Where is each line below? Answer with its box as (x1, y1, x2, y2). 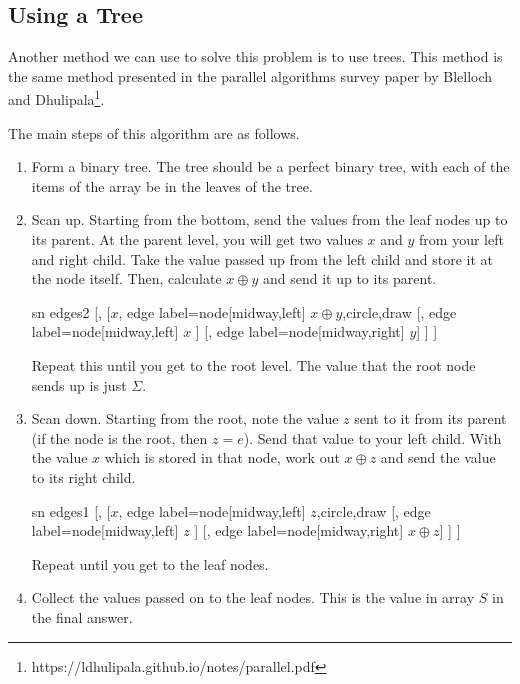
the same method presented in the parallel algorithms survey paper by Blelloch (8, 65, 493, 86)
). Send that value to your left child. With (243, 427, 502, 448)
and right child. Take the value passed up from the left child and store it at (31, 248, 493, 269)
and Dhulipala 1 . (8, 86, 105, 110)
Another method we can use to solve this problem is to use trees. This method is (8, 46, 503, 67)
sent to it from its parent (354, 408, 507, 429)
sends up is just (31, 374, 127, 395)
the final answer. (31, 606, 133, 627)
